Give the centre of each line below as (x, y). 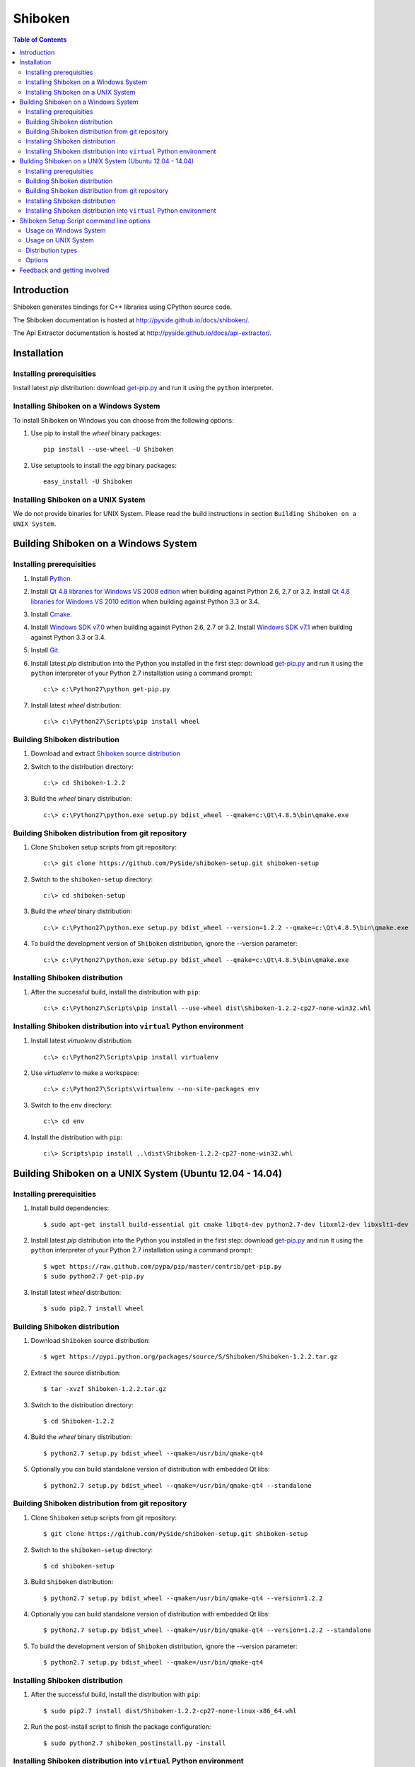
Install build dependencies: (70, 1208)
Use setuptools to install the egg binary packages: (104, 465)
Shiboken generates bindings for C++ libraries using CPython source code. (123, 307)
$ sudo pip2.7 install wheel (94, 1308)
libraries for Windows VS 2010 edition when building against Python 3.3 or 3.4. (145, 601)
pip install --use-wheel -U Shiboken (109, 450)
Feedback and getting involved (64, 270)
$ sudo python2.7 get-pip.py (94, 1276)
